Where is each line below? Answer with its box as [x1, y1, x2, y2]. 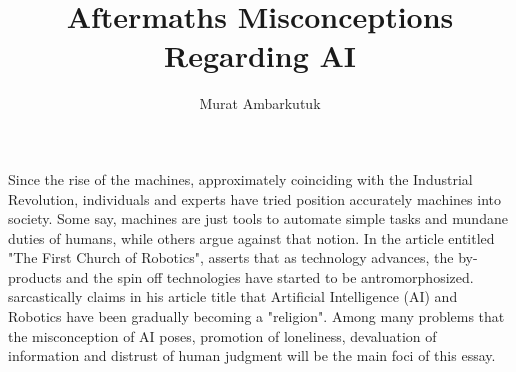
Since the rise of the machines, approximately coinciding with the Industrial [8, 168, 473, 189]
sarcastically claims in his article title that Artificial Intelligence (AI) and [8, 286, 458, 307]
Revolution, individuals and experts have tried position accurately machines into [8, 188, 501, 209]
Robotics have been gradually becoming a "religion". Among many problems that [8, 306, 505, 327]
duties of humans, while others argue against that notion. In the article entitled [8, 227, 495, 248]
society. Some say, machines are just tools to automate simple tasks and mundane [8, 208, 508, 229]
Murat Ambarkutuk [199, 93, 321, 114]
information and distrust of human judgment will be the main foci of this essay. [8, 345, 496, 366]
